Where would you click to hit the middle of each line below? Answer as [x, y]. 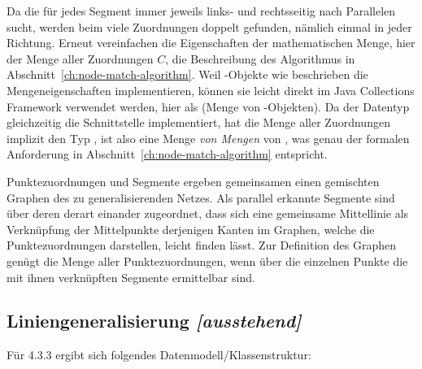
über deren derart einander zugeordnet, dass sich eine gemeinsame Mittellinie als [208, 213]
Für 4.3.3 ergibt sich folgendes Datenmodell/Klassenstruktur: [159, 355]
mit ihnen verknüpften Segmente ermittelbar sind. [131, 277]
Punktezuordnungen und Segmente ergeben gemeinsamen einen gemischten [193, 181]
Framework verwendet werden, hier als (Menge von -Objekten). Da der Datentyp [208, 106]
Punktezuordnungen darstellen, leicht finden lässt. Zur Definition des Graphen [201, 245]
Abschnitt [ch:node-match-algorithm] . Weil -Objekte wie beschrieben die [187, 74]
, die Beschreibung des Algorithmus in [260, 58]
